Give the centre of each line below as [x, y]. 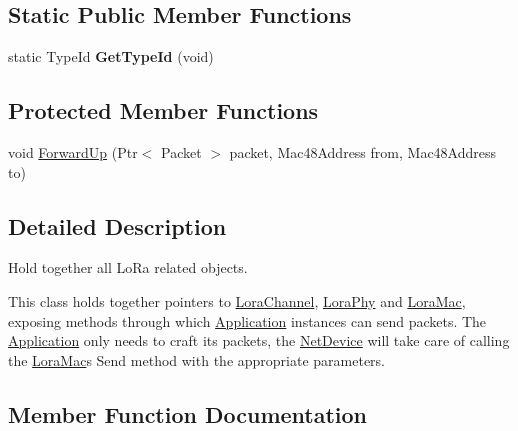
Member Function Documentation [188, 413]
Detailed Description [117, 225]
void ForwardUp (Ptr [73, 152]
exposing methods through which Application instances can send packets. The [247, 320]
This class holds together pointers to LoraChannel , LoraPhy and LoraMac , [237, 300]
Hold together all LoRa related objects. [128, 267]
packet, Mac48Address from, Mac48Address [363, 152]
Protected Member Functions [163, 110]
